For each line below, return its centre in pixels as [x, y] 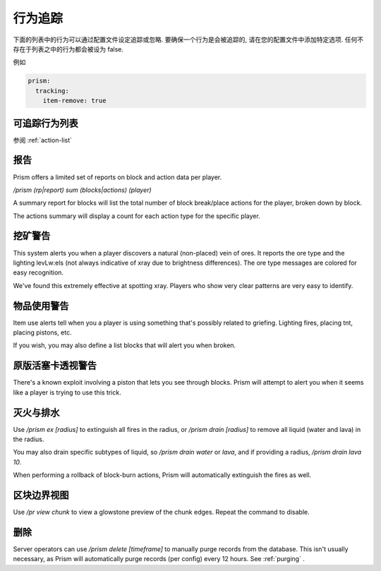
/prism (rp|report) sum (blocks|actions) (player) [82, 190]
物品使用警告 [41, 306]
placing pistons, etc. [42, 332]
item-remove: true [74, 101]
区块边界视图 [41, 495]
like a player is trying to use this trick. [67, 392]
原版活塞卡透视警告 [55, 366]
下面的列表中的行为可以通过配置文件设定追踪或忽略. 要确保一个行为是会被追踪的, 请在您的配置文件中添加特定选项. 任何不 [188, 40]
